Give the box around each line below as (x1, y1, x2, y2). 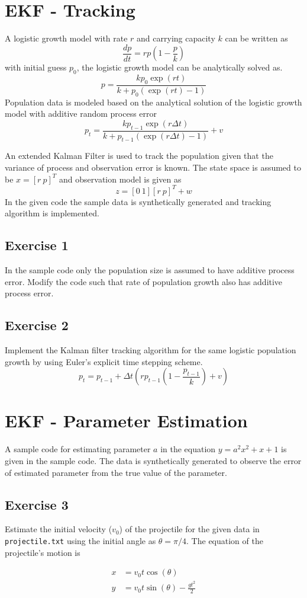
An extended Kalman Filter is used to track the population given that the (5, 149, 273, 162)
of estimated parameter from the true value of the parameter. (5, 466, 227, 478)
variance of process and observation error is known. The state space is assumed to (5, 161, 301, 174)
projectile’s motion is (5, 546, 80, 558)
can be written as (225, 32, 288, 44)
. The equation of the (186, 534, 263, 546)
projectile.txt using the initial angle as (5, 534, 156, 546)
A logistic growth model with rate (5, 32, 128, 44)
